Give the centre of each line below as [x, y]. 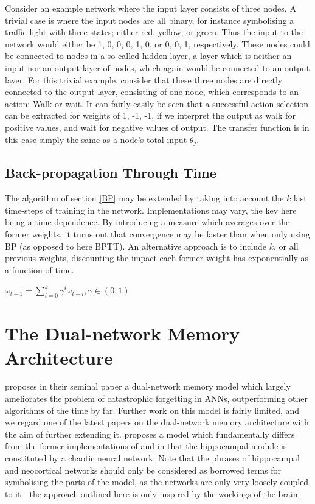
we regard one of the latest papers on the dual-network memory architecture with [157, 422]
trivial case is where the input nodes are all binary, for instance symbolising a [150, 20]
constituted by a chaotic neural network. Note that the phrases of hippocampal [152, 458]
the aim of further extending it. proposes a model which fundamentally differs [150, 434]
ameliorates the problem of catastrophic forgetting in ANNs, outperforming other [156, 398]
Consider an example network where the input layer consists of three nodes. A [151, 8]
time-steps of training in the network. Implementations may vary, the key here [151, 210]
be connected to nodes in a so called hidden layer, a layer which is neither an [148, 56]
